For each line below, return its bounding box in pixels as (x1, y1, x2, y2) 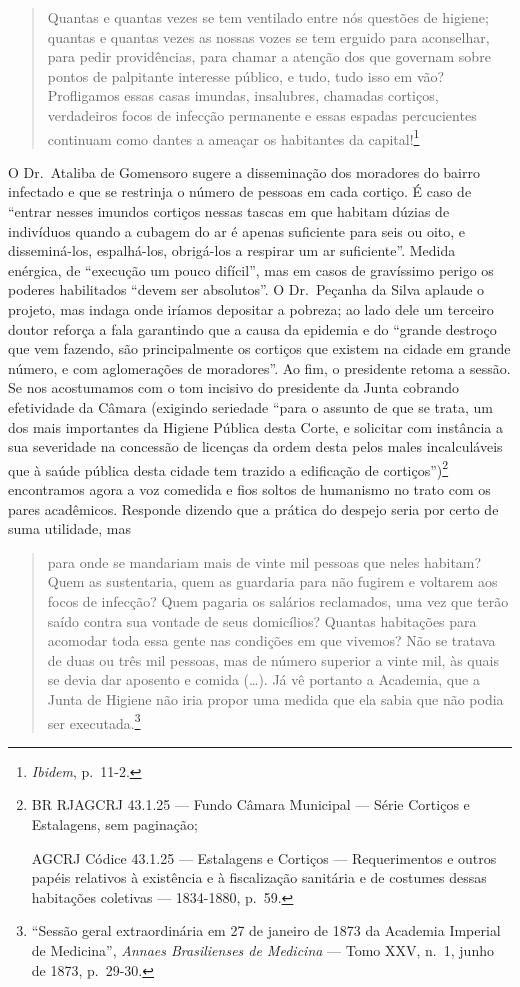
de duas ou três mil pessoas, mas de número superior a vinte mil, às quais (47, 649, 499, 670)
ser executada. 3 (47, 709, 141, 733)
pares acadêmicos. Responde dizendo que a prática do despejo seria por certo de (8, 498, 499, 519)
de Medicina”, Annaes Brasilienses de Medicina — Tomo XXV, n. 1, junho (31, 939, 494, 960)
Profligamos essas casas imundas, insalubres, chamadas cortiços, (47, 85, 439, 106)
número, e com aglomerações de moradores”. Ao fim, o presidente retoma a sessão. (8, 357, 511, 378)
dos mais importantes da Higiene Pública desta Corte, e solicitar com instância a (8, 416, 504, 437)
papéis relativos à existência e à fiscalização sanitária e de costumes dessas (31, 867, 487, 888)
